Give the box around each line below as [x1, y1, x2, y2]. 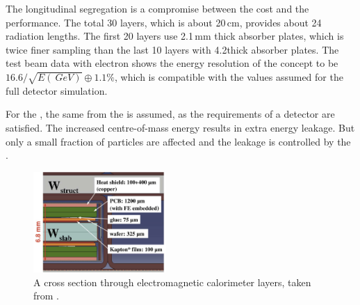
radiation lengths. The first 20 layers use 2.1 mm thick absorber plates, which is [6, 29, 344, 43]
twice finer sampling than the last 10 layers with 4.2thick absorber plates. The [6, 42, 339, 56]
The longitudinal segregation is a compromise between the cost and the [6, 1, 309, 15]
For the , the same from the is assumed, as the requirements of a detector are [6, 107, 335, 121]
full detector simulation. [6, 83, 108, 97]
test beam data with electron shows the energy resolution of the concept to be [6, 56, 338, 70]
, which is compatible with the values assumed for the [115, 69, 343, 84]
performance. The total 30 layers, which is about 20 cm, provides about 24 [6, 15, 322, 29]
